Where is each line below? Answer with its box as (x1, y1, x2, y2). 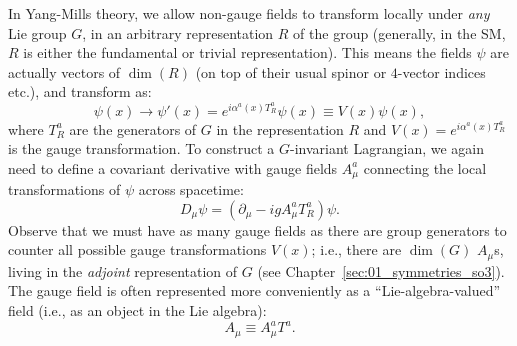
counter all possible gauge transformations (8, 239, 267, 260)
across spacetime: (138, 179, 244, 200)
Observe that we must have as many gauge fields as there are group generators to (8, 219, 507, 240)
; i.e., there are (311, 239, 402, 260)
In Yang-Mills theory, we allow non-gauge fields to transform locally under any (8, 3, 490, 23)
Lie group (8, 22, 67, 43)
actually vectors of (8, 61, 121, 82)
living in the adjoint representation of (8, 260, 238, 281)
